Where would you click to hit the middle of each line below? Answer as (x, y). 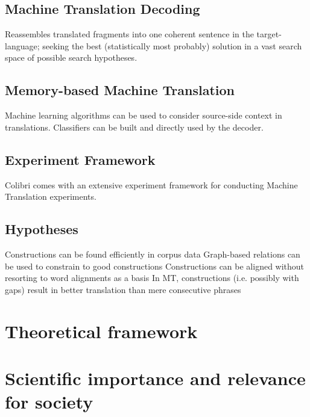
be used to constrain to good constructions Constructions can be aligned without (155, 266)
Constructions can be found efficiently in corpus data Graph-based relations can (153, 254)
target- (269, 34)
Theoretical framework (101, 331)
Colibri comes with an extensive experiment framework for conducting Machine (151, 184)
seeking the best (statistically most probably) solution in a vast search (172, 45)
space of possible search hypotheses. (71, 57)
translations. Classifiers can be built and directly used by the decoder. (134, 127)
